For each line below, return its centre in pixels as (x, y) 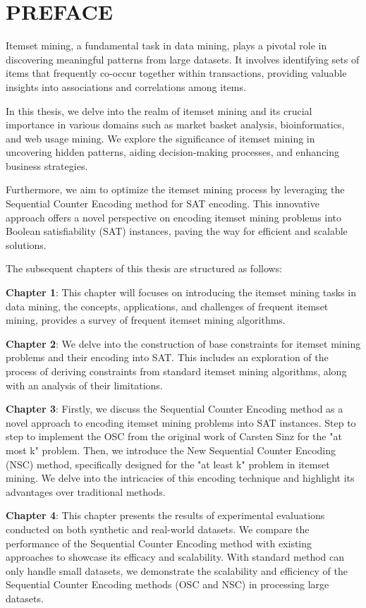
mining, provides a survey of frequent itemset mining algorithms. (146, 320)
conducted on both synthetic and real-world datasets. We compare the (158, 529)
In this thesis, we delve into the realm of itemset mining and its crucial (159, 110)
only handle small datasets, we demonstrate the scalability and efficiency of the (177, 570)
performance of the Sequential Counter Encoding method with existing (159, 543)
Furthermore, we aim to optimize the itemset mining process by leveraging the (175, 189)
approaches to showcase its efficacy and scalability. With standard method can (175, 557)
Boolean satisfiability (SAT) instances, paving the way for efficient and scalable (177, 231)
